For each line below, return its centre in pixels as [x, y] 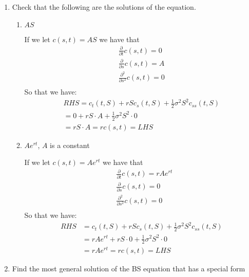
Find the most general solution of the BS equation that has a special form [129, 269]
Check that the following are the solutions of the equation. [104, 7]
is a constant [70, 145]
